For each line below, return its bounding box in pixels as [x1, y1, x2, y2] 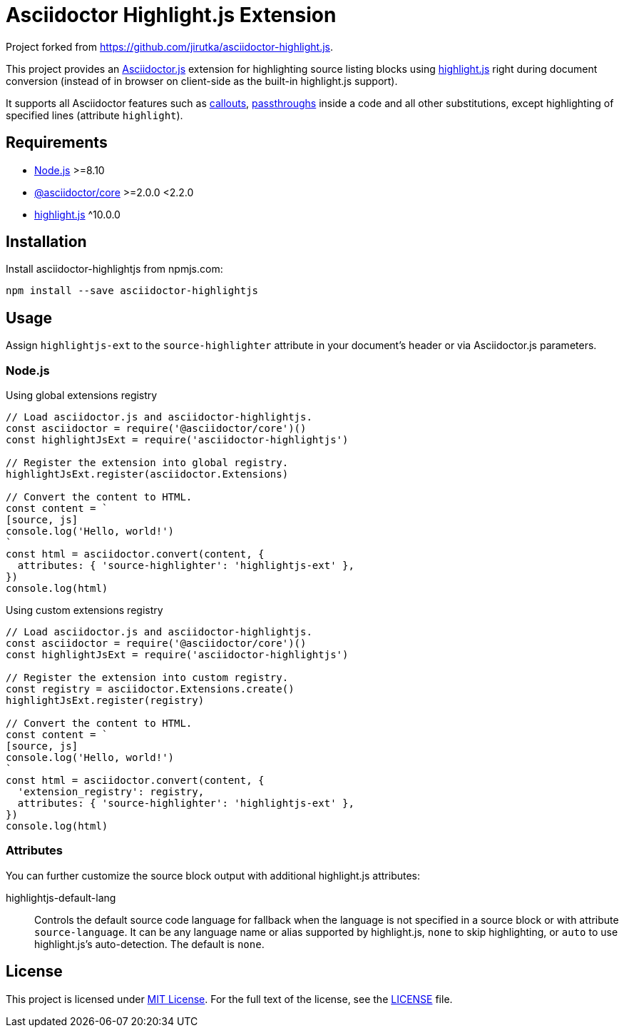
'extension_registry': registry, [17, 786, 205, 798]
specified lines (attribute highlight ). [6, 109, 183, 121]
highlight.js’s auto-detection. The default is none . [34, 937, 265, 950]
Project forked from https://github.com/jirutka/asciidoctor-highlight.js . [6, 40, 334, 53]
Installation [6, 233, 87, 251]
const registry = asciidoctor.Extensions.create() [6, 683, 295, 695]
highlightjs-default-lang [6, 891, 116, 904]
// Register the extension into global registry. [6, 457, 289, 469]
